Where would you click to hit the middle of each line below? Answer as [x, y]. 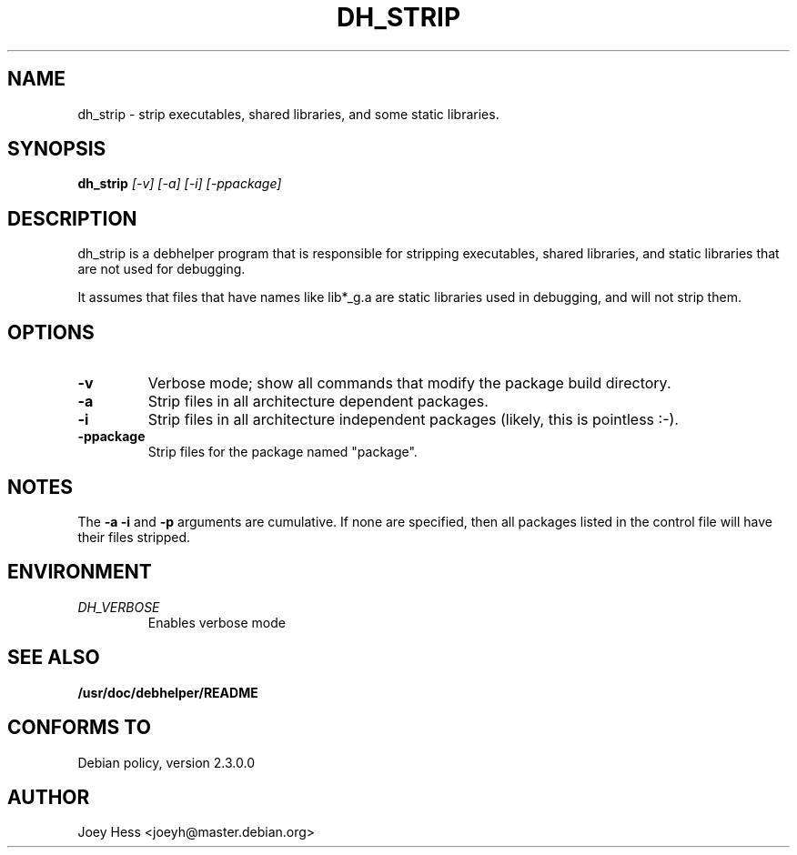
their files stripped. [134, 537]
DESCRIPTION [72, 218]
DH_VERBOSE [119, 607]
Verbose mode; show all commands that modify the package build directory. [409, 383]
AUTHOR [49, 797]
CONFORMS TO [79, 728]
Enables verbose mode [217, 622]
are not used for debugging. [161, 269]
